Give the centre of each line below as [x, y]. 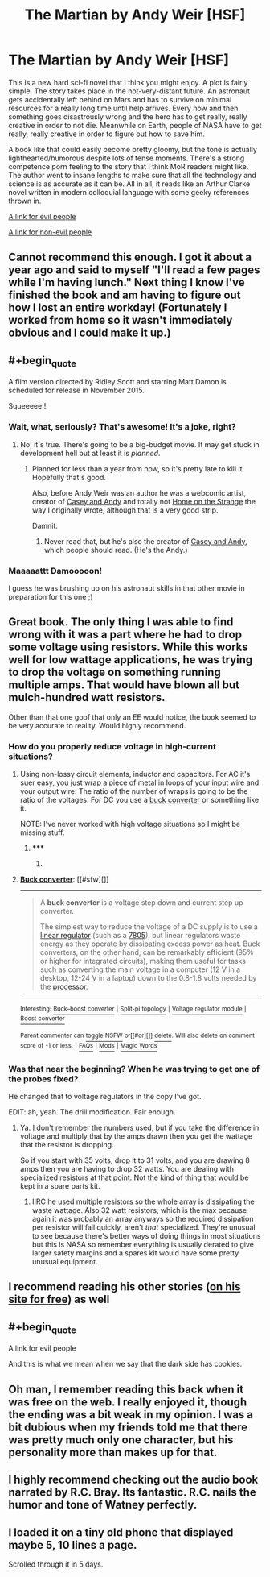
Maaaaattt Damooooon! [55, 571]
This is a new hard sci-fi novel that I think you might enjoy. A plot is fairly [128, 82]
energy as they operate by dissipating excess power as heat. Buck [150, 944]
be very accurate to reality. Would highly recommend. [97, 725]
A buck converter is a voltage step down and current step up [141, 903]
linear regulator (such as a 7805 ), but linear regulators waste [140, 936]
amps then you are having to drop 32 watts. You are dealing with [127, 1168]
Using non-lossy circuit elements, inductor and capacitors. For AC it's [135, 774]
